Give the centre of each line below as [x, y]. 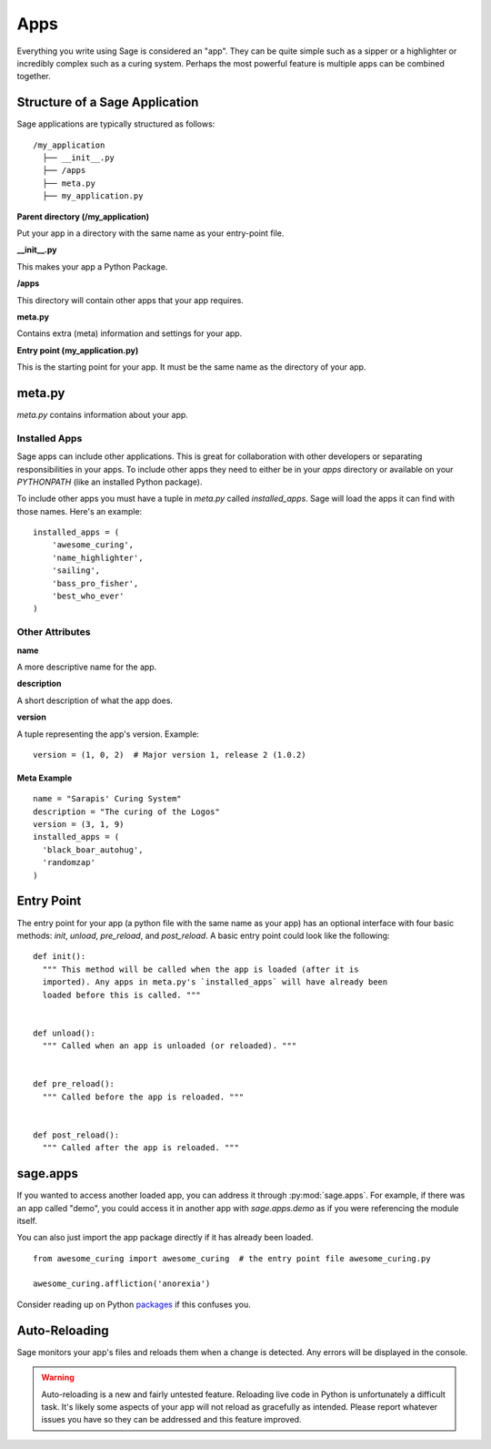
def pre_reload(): [74, 1084]
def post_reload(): [76, 1135]
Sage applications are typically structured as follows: [116, 124]
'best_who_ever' [88, 596]
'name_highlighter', [97, 557]
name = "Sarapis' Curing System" [107, 799]
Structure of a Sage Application [108, 102]
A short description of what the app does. [95, 700]
